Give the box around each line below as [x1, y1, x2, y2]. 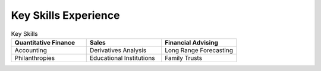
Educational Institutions [89, 53, 155, 62]
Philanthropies [14, 53, 55, 62]
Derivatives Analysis [89, 46, 147, 54]
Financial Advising [164, 38, 218, 46]
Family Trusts [164, 53, 202, 62]
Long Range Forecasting [164, 46, 233, 54]
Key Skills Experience [11, 9, 120, 22]
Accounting [14, 46, 47, 54]
